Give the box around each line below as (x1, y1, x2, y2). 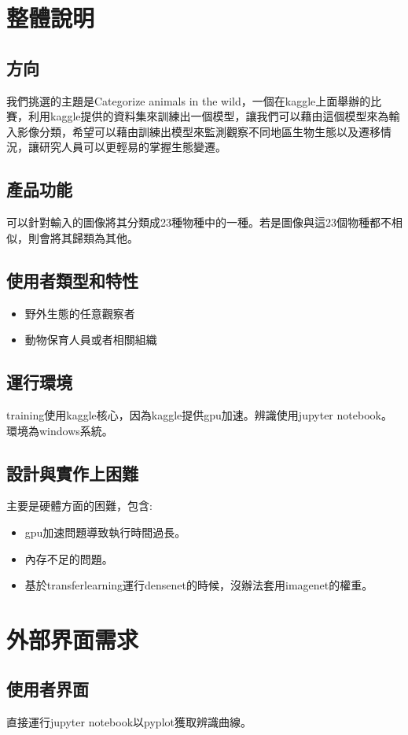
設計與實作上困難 (6, 460, 138, 485)
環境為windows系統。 (6, 422, 113, 438)
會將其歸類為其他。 (39, 229, 138, 246)
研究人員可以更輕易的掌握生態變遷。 (39, 139, 226, 155)
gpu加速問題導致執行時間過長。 (24, 523, 186, 540)
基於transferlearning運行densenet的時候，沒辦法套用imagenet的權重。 (24, 577, 373, 593)
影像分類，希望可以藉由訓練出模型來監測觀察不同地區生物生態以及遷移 (17, 123, 380, 139)
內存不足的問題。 (24, 550, 113, 567)
